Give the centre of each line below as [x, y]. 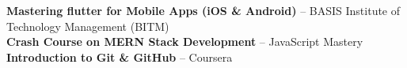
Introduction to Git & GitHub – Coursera [120, 57]
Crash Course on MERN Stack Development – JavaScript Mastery [185, 42]
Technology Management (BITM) [88, 26]
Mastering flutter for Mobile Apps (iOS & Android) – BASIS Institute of [203, 10]
